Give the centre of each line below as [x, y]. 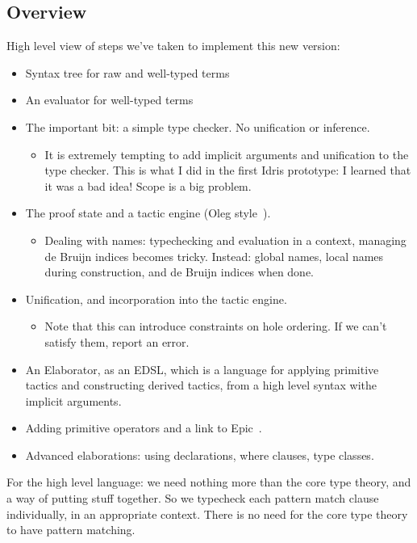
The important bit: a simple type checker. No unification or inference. [198, 126]
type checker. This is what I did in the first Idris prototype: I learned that [228, 170]
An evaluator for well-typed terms [109, 100]
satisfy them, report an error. [117, 341]
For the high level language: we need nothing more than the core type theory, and [209, 482]
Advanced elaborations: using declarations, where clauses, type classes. [200, 455]
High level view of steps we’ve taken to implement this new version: [173, 46]
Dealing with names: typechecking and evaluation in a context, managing [225, 240]
